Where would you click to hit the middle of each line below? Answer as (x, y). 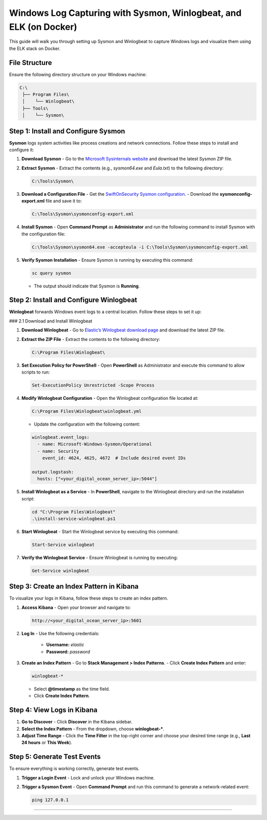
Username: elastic (65, 645)
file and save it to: (64, 201)
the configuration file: (43, 234)
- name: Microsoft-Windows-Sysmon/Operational (95, 444)
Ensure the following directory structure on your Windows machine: (78, 74)
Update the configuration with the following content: (87, 424)
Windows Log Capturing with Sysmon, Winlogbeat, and (125, 13)
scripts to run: (36, 372)
